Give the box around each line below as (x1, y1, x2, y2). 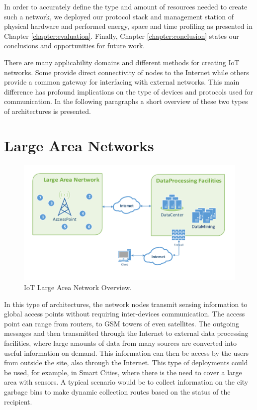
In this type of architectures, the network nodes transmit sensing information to (4, 299, 248, 309)
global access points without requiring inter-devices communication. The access (4, 308, 245, 319)
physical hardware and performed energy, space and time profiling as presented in (4, 21, 253, 31)
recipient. (4, 396, 32, 407)
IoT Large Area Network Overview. (24, 282, 132, 292)
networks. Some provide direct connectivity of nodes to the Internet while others (4, 67, 249, 77)
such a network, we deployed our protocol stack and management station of (4, 11, 234, 21)
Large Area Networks (4, 135, 154, 155)
